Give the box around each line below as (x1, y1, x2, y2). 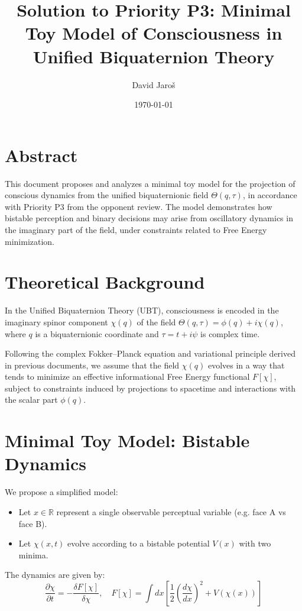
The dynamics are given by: (5, 568, 105, 581)
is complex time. (200, 327, 260, 340)
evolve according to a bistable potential (67, 537, 210, 549)
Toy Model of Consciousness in (25, 21, 282, 45)
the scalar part (5, 393, 58, 406)
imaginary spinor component (5, 315, 108, 328)
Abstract (5, 143, 78, 167)
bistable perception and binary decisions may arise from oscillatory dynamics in (5, 212, 293, 224)
